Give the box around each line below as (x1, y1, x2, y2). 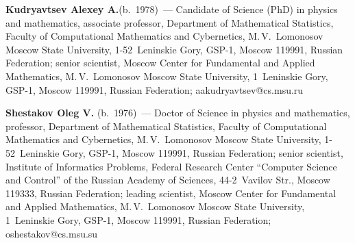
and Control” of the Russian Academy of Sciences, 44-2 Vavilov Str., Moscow (5, 172, 330, 187)
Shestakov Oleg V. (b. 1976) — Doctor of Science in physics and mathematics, (5, 105, 350, 120)
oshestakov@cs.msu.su (5, 226, 98, 240)
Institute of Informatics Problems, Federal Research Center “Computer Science (5, 159, 337, 173)
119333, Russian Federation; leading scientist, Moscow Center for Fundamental (5, 186, 336, 200)
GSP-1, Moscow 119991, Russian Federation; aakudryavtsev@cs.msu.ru (5, 82, 304, 97)
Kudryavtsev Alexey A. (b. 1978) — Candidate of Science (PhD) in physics (5, 2, 338, 16)
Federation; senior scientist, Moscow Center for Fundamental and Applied (5, 55, 315, 70)
